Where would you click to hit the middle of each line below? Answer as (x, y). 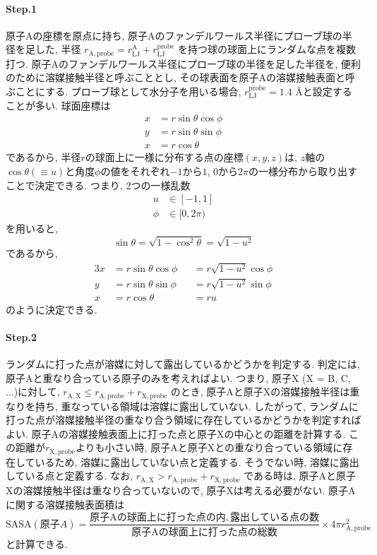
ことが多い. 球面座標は (58, 105)
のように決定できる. (52, 309)
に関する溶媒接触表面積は (65, 504)
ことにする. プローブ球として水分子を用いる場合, (128, 91)
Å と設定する (324, 91)
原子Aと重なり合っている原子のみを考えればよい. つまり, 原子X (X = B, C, (178, 377)
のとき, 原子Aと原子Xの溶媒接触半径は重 (265, 392)
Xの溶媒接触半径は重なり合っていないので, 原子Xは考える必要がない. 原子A (181, 490)
